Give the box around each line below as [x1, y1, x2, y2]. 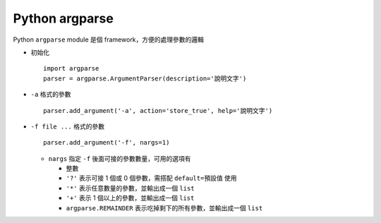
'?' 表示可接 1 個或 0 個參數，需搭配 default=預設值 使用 [66, 174, 237, 183]
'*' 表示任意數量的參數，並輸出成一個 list [66, 183, 195, 192]
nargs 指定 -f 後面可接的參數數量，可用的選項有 [48, 154, 191, 162]
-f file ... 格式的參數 [30, 122, 105, 131]
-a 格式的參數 [30, 90, 71, 99]
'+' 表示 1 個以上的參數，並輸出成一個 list [66, 194, 195, 203]
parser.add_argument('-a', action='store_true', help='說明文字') [43, 107, 273, 114]
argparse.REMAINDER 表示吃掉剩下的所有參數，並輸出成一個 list [66, 203, 263, 212]
